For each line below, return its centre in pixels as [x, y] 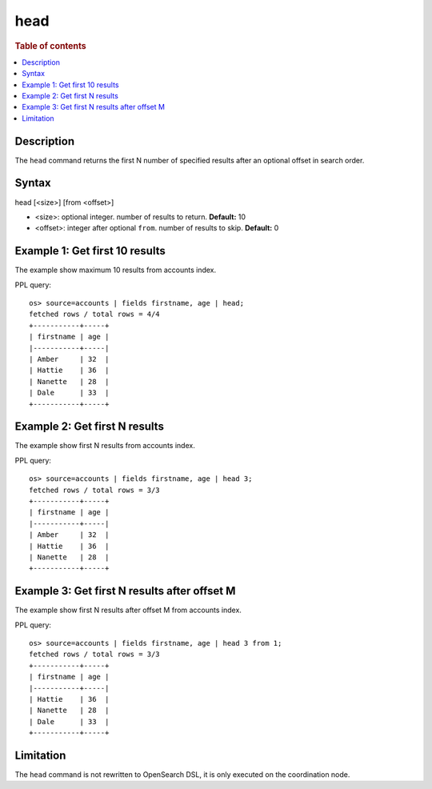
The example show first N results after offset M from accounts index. [128, 610]
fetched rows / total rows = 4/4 [94, 314]
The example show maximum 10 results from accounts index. [116, 270]
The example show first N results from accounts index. [105, 446]
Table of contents [51, 46]
